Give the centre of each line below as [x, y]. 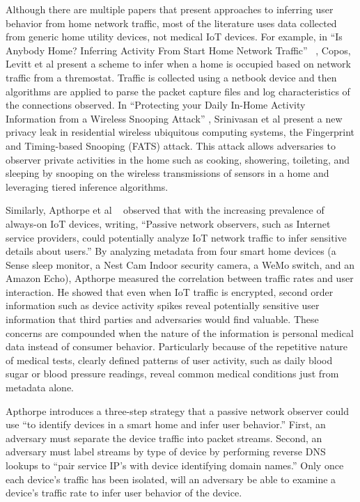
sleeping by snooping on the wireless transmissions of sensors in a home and [167, 173]
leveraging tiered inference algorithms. [87, 186]
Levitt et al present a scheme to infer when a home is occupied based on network [178, 64]
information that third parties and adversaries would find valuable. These [162, 319]
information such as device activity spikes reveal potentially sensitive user [163, 305]
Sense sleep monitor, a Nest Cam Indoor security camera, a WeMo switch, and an [180, 264]
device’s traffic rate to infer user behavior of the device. [124, 493]
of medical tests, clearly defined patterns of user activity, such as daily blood [169, 360]
